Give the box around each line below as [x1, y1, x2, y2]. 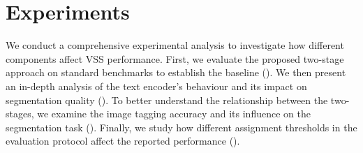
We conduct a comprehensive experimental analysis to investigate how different [6, 38, 344, 52]
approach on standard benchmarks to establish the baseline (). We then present [6, 65, 346, 80]
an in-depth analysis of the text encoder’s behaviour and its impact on [6, 78, 307, 93]
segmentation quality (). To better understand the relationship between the [6, 92, 328, 107]
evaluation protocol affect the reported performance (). [6, 133, 240, 148]
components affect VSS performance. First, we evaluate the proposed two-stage [6, 51, 344, 66]
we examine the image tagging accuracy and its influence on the [37, 106, 311, 121]
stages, [6, 106, 34, 121]
